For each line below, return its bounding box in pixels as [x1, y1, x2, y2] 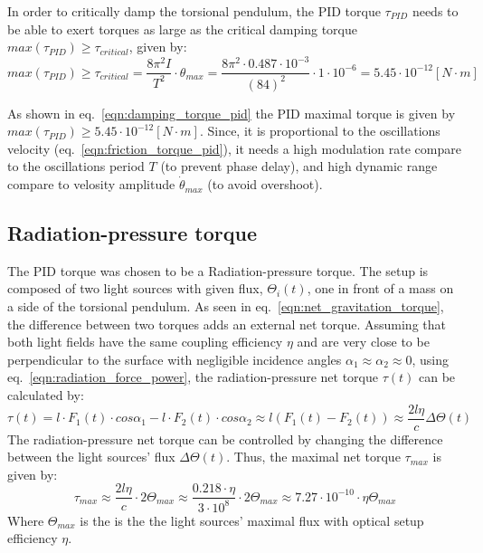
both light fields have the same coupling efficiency [7, 332, 283, 351]
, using [412, 349, 450, 368]
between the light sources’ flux [7, 447, 175, 466]
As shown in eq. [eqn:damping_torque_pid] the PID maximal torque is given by [7, 103, 456, 122]
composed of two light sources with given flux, [7, 279, 263, 298]
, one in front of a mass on [307, 279, 454, 298]
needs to [412, 2, 459, 20]
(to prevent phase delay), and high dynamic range [160, 157, 438, 176]
